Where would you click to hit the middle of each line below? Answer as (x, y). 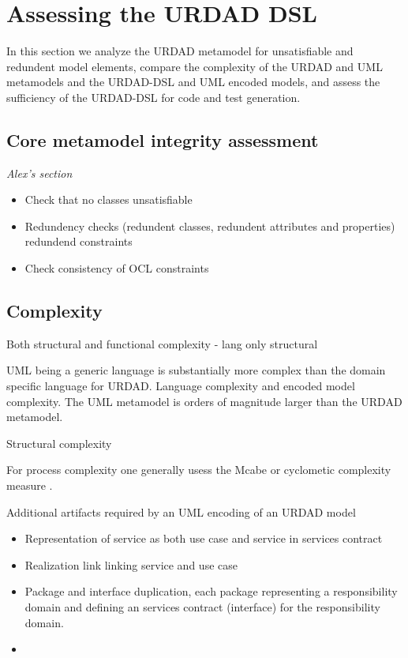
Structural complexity (59, 443)
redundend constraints (79, 241)
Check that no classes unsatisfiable (109, 199)
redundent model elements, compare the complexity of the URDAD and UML (195, 66)
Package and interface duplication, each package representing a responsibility (211, 591)
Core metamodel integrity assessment (163, 139)
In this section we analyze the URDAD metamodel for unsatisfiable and (180, 51)
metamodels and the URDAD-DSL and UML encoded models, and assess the (193, 82)
